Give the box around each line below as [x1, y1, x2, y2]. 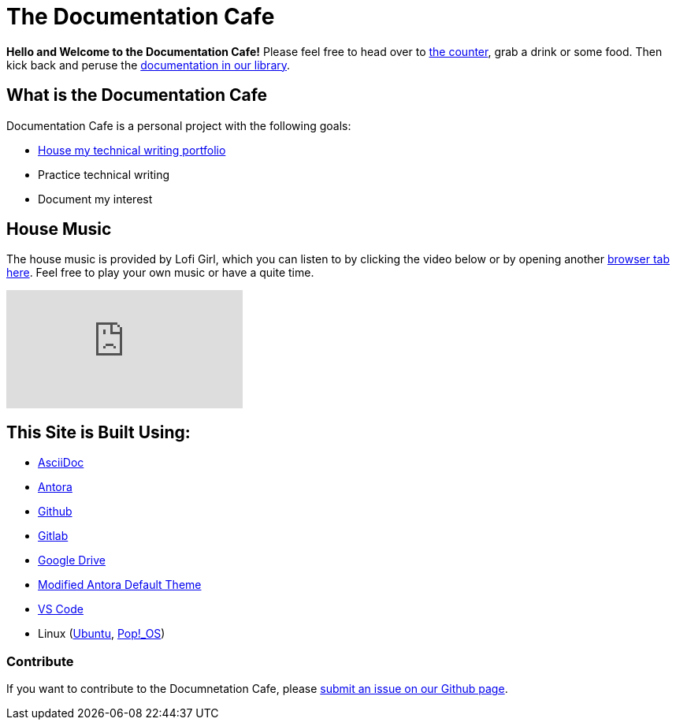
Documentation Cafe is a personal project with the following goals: [6, 118, 351, 132]
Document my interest [38, 192, 153, 206]
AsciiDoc [38, 456, 84, 470]
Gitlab [38, 529, 69, 543]
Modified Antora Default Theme [38, 578, 202, 592]
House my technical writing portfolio [38, 143, 226, 157]
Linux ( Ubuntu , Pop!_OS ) [38, 627, 165, 641]
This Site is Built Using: [6, 422, 191, 442]
